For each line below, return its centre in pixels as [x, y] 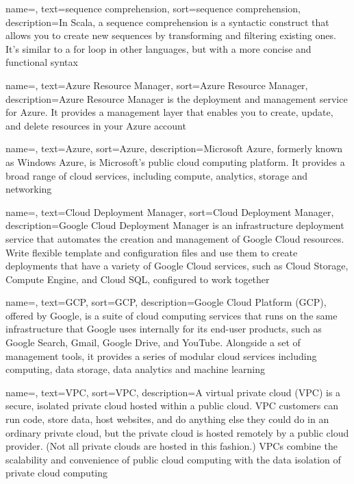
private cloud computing [57, 473]
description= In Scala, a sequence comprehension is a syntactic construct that [167, 22]
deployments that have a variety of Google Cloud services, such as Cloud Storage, [177, 266]
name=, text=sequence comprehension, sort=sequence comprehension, [153, 8]
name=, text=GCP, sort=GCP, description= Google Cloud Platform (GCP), [166, 302]
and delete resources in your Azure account [96, 125]
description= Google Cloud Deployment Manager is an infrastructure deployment [175, 225]
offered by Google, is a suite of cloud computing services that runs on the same [172, 315]
